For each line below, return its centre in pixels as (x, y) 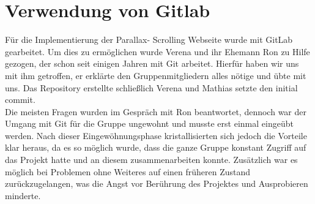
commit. (20, 100)
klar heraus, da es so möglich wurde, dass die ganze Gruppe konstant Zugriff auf (156, 147)
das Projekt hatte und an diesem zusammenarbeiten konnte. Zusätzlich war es (151, 160)
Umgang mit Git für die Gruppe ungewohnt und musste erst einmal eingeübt (149, 123)
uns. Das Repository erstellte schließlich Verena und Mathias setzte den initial (151, 87)
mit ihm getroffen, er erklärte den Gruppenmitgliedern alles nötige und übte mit (156, 75)
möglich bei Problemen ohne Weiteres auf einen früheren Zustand (128, 171)
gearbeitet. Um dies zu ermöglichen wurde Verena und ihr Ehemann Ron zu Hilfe (157, 51)
